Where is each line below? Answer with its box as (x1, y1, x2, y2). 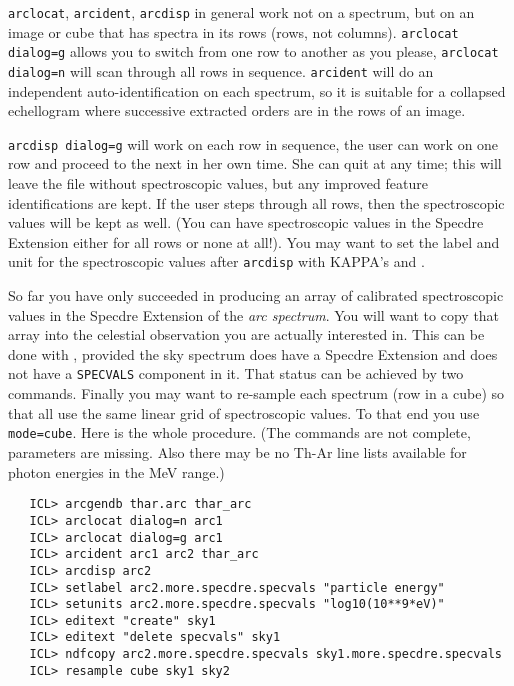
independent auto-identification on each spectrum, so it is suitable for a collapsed (8, 80, 506, 101)
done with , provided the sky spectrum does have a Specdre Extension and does (8, 343, 498, 364)
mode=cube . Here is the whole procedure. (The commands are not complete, (8, 422, 471, 443)
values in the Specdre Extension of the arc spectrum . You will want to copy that (8, 304, 500, 325)
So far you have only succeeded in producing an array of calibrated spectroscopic (8, 285, 504, 306)
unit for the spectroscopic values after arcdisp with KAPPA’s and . (8, 251, 425, 272)
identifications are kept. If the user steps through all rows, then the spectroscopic (8, 192, 505, 213)
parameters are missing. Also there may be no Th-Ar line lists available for (8, 442, 467, 463)
